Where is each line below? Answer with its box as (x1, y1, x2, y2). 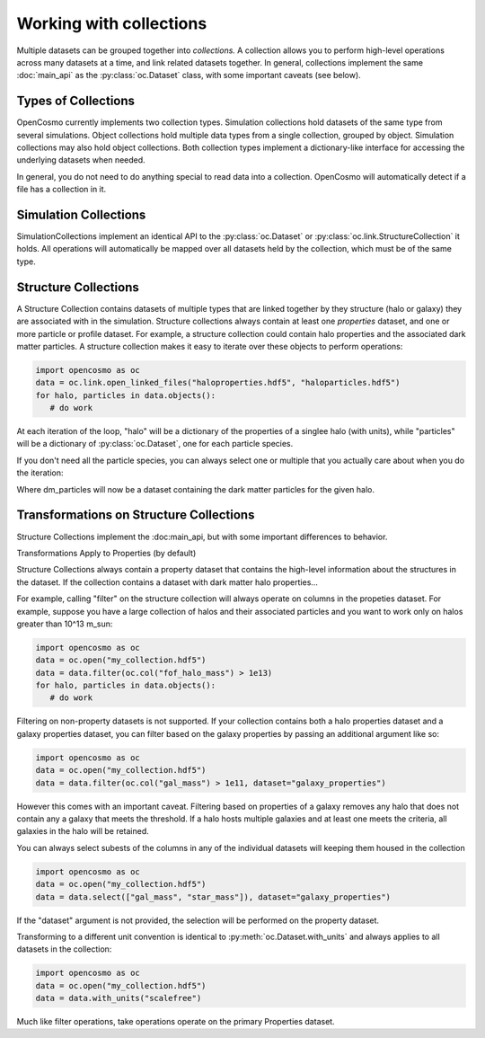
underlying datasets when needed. (16, 155, 145, 165)
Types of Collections (16, 93, 135, 109)
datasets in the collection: (16, 944, 112, 954)
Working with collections (16, 13, 207, 33)
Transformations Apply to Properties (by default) (16, 547, 197, 558)
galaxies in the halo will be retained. (16, 826, 150, 837)
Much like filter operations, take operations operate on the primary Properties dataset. (16, 1016, 336, 1027)
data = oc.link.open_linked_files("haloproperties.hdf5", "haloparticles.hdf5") (35, 377, 401, 388)
